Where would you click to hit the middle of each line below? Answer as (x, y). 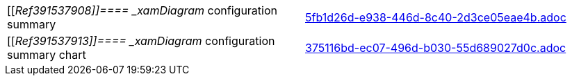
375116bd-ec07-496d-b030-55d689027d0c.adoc (436, 48)
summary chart (47, 55)
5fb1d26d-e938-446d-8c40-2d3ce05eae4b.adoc (436, 17)
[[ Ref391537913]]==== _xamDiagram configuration (141, 41)
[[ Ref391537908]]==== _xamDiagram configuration (142, 10)
